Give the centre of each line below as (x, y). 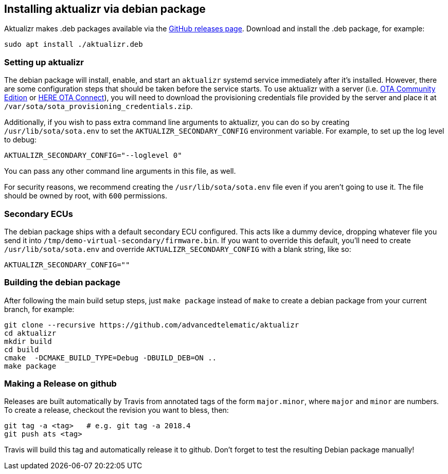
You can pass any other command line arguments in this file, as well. (120, 171)
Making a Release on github (60, 384)
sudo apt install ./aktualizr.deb (74, 44)
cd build (22, 349)
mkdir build (28, 341)
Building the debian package (62, 282)
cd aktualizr (30, 333)
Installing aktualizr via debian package (105, 9)
